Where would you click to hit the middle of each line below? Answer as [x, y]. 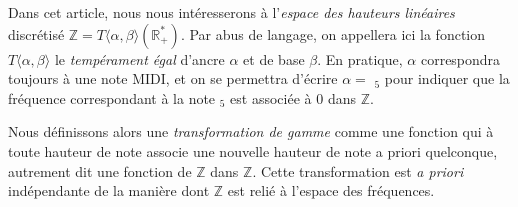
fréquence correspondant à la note [112, 97]
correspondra [460, 58]
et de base [274, 58]
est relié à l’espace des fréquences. [331, 190]
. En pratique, [360, 58]
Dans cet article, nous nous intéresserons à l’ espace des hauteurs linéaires [231, 12]
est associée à [271, 97]
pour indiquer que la [447, 78]
